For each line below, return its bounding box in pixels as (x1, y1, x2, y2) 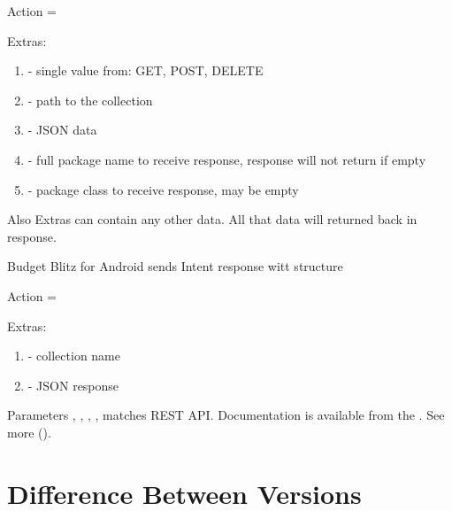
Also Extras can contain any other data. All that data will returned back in (7, 210, 418, 228)
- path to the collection (27, 90, 153, 109)
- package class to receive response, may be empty (27, 180, 299, 198)
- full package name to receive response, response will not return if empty (27, 150, 426, 168)
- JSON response (27, 376, 119, 394)
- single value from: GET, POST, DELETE (27, 61, 264, 80)
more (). (7, 422, 51, 441)
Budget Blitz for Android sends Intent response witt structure (7, 257, 343, 275)
